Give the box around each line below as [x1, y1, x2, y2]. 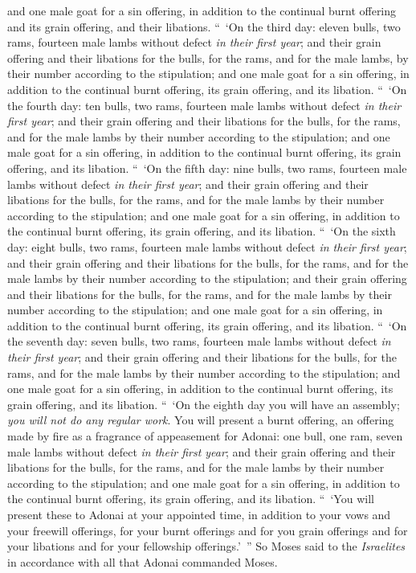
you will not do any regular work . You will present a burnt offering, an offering [7, 411, 394, 428]
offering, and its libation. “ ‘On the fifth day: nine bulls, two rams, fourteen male [7, 159, 407, 176]
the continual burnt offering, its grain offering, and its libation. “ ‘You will [7, 490, 374, 507]
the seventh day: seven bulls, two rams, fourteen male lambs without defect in [7, 333, 391, 350]
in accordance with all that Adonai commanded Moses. [7, 553, 278, 570]
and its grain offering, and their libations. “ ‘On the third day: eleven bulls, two [7, 18, 401, 35]
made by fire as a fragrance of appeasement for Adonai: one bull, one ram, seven [7, 428, 403, 444]
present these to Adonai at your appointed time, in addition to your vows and [7, 506, 391, 522]
